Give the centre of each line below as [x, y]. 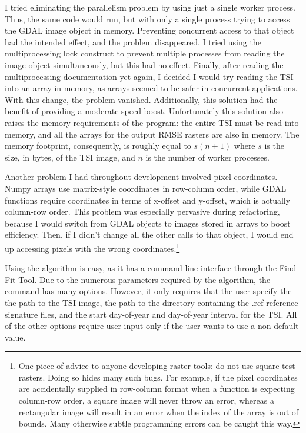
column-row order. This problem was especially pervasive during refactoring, [142, 211]
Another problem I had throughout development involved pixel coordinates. [141, 177]
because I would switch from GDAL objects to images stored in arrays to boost [148, 223]
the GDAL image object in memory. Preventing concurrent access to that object [149, 30]
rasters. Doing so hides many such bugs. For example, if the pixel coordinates [158, 377]
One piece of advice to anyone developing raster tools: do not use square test [157, 366]
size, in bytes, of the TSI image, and [70, 157]
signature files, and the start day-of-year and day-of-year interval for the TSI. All [151, 314]
